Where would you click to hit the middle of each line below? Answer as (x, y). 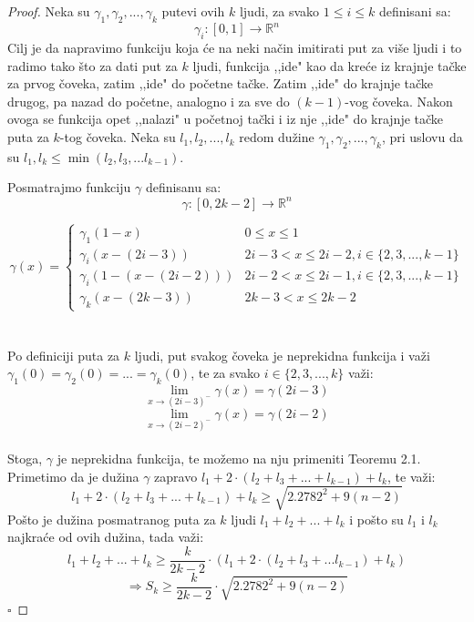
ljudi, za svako (279, 11)
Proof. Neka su (49, 11)
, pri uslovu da (422, 137)
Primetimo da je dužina (73, 476)
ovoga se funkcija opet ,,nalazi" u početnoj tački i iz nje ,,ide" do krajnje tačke (226, 119)
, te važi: (412, 476)
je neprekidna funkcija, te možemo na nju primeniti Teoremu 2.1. (239, 458)
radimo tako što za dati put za (93, 65)
